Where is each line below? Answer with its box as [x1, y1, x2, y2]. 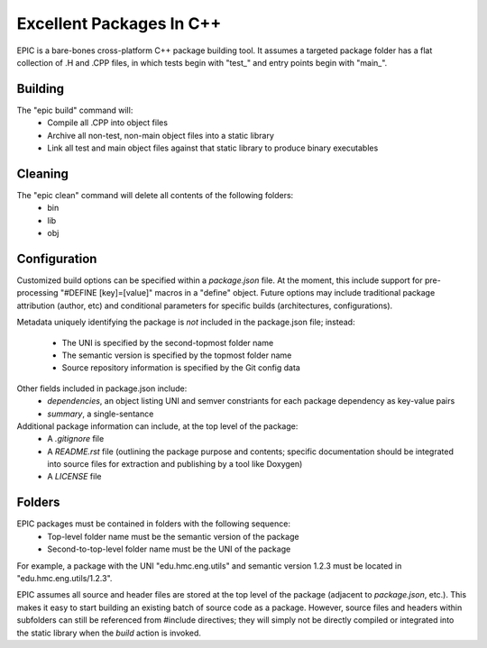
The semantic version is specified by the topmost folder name [61, 350, 292, 361]
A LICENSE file [47, 471, 102, 482]
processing [16, 287, 59, 298]
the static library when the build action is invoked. [16, 627, 202, 638]
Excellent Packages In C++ [16, 14, 222, 33]
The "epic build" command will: [16, 105, 133, 115]
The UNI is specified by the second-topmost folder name [61, 337, 274, 348]
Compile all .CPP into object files [47, 117, 169, 128]
